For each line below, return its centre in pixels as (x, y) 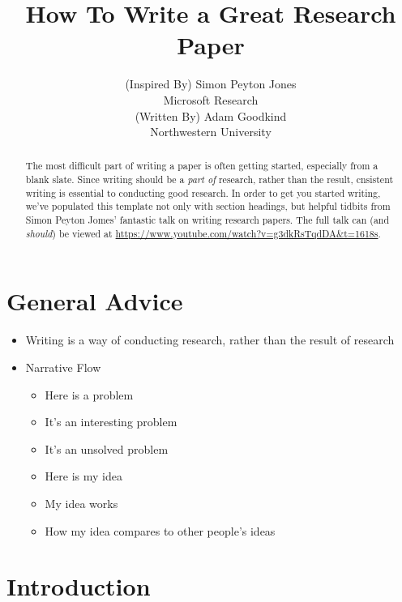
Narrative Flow (63, 367)
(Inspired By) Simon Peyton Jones (211, 84)
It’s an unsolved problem (107, 448)
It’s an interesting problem (111, 422)
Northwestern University (211, 132)
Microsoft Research (211, 99)
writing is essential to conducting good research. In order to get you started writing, (203, 192)
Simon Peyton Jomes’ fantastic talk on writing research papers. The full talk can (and (207, 220)
